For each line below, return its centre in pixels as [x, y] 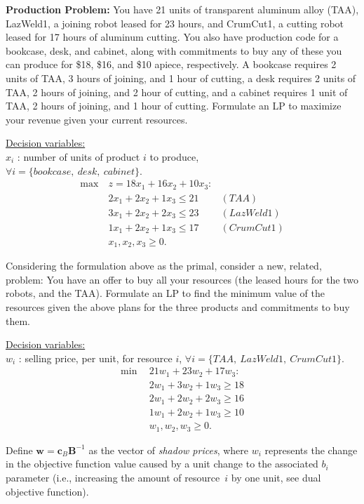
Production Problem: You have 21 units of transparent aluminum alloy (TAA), [182, 9]
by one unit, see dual [276, 477]
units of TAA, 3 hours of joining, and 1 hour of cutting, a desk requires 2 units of [181, 78]
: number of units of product [79, 156]
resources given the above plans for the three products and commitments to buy [178, 306]
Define [19, 450]
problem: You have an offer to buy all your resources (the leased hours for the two [182, 279]
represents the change [311, 450]
